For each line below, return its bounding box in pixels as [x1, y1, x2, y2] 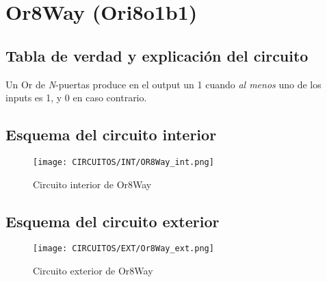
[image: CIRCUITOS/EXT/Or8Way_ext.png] [33, 244, 214, 254]
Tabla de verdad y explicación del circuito [5, 44, 309, 66]
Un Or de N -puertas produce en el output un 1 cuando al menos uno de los [5, 77, 322, 91]
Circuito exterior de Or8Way [33, 264, 153, 278]
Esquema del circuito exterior [5, 210, 220, 231]
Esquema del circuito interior [5, 124, 217, 145]
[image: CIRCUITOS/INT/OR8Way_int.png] [33, 157, 214, 167]
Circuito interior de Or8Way [33, 177, 152, 191]
